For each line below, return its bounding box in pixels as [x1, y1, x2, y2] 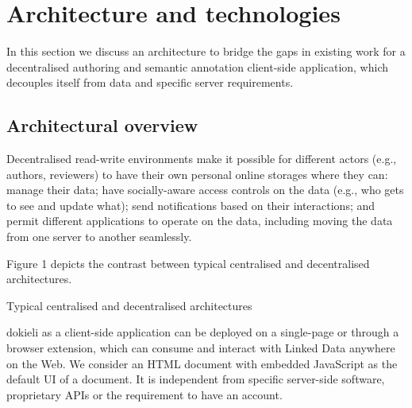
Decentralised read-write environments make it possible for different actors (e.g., [6, 150, 397, 167]
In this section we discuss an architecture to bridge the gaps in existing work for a [6, 43, 406, 60]
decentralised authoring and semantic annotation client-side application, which [6, 58, 389, 75]
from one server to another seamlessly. [6, 228, 192, 245]
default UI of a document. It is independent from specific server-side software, [6, 371, 385, 387]
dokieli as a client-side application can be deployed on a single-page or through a [6, 324, 399, 340]
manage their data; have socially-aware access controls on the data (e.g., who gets [6, 181, 404, 198]
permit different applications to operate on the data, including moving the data [6, 212, 393, 229]
